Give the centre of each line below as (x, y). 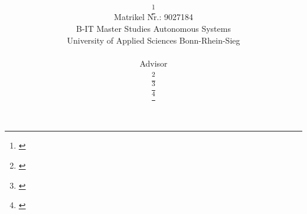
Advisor (153, 63)
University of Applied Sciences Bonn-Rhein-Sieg (153, 40)
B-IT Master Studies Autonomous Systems (153, 29)
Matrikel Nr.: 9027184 (153, 17)
